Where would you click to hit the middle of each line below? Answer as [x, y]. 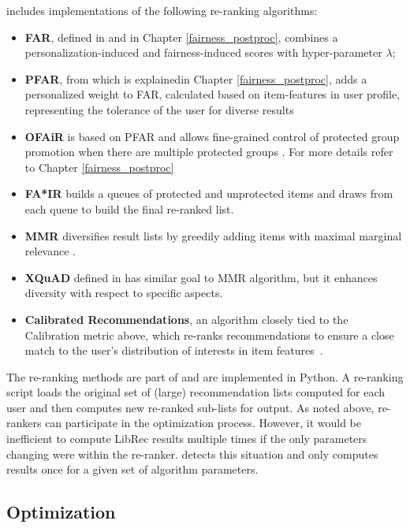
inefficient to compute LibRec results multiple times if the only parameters [187, 439]
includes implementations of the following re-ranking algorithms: [162, 10]
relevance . [50, 251]
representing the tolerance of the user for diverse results [159, 109]
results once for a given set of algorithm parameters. [132, 469]
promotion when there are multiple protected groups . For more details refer [209, 152]
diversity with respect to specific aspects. [124, 293]
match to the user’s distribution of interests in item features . [174, 350]
